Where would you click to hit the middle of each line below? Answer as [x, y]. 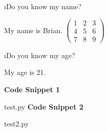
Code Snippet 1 [32, 89]
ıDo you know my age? [40, 55]
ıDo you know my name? [43, 6]
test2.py [17, 124]
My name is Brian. [33, 30]
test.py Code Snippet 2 [44, 106]
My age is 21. [25, 72]
